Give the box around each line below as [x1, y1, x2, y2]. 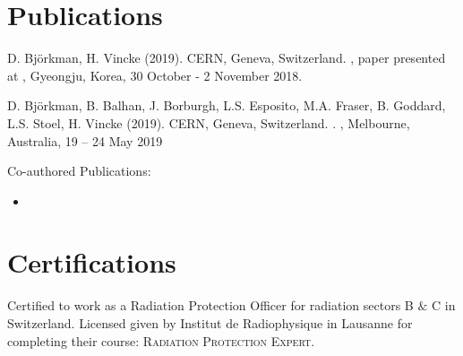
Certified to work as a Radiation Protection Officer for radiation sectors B [7, 296, 414, 315]
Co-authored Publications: [7, 161, 151, 180]
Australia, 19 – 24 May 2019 [7, 131, 163, 150]
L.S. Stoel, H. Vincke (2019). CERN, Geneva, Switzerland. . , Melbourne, [7, 113, 410, 132]
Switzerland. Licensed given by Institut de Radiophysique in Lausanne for [7, 314, 413, 332]
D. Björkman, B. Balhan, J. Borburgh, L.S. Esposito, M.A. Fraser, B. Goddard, [7, 96, 446, 115]
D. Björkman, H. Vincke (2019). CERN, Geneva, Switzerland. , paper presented [7, 48, 446, 67]
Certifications [7, 244, 176, 281]
